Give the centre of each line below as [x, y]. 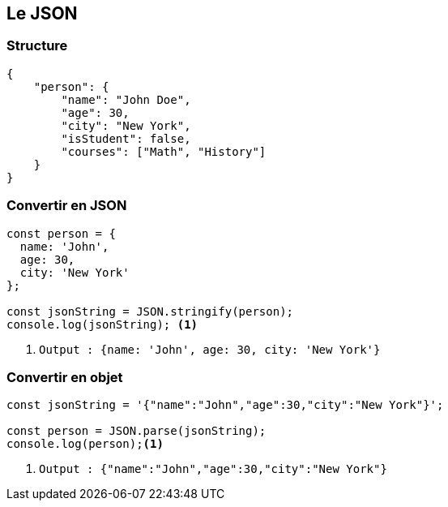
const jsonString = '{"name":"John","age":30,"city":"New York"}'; [225, 405]
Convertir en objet [65, 377]
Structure [37, 46]
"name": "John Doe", [126, 99]
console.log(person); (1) [85, 444]
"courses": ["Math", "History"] [164, 151]
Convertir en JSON [67, 206]
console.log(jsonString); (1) [102, 324]
